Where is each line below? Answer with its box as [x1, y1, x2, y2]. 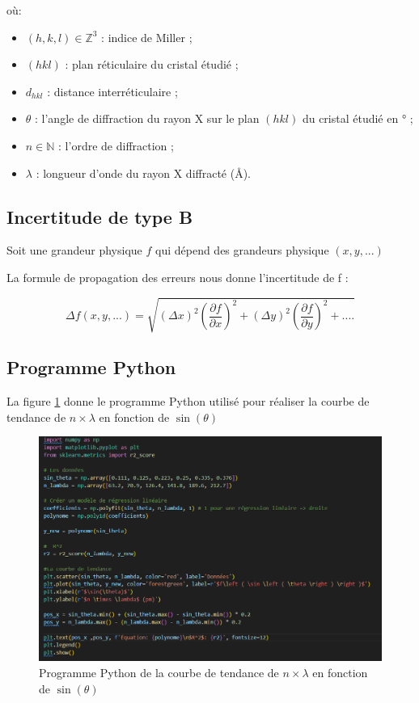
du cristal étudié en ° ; [302, 110, 413, 127]
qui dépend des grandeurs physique [155, 242, 329, 259]
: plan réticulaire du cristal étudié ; [65, 56, 239, 73]
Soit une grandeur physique [6, 242, 142, 259]
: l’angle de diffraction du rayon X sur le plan [35, 110, 260, 127]
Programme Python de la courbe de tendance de [39, 663, 279, 680]
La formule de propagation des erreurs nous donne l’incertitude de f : [6, 268, 349, 285]
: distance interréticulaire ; [47, 82, 178, 99]
